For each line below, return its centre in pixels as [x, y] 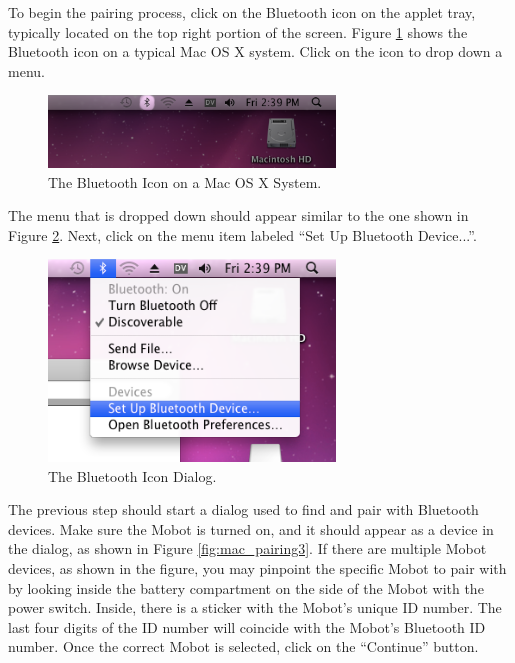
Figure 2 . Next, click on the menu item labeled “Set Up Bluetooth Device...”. [242, 234]
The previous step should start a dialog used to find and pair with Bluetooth [243, 509]
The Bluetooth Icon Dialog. [132, 475]
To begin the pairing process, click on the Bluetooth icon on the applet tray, [242, 12]
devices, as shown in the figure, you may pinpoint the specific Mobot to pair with [257, 568]
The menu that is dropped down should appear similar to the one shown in [238, 215]
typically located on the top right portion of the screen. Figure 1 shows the [238, 31]
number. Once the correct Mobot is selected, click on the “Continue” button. [243, 646]
